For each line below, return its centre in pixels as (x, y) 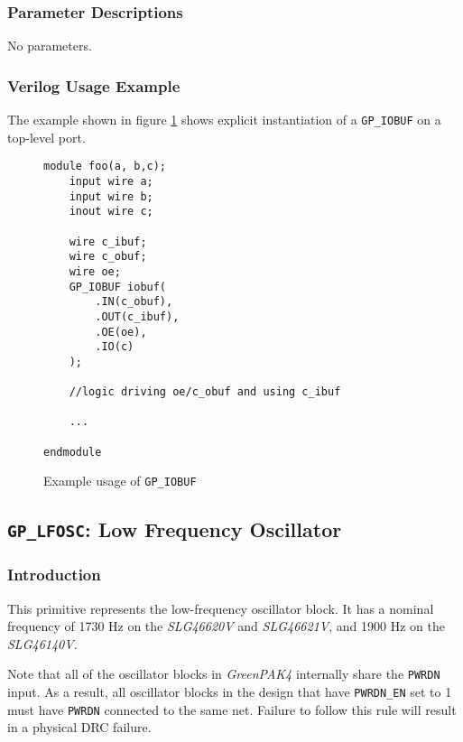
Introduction (54, 575)
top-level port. (46, 137)
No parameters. (50, 46)
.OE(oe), (121, 332)
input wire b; (111, 196)
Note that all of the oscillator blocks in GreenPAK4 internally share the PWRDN (224, 674)
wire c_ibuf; (108, 241)
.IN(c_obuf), (134, 302)
